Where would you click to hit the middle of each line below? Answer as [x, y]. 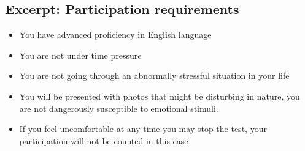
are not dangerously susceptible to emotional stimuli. [119, 108]
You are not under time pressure [80, 55]
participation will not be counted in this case [104, 140]
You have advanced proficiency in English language [115, 35]
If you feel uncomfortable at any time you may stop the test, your [143, 129]
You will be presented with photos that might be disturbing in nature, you [160, 96]
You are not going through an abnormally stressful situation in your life [154, 75]
